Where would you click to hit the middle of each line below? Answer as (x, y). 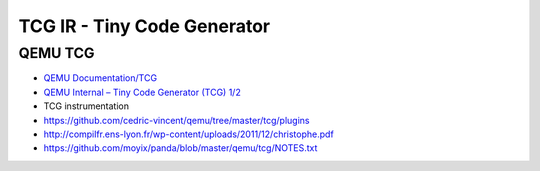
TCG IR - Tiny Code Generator (144, 26)
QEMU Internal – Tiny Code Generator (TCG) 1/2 (142, 92)
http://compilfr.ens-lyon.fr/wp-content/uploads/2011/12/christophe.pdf (188, 134)
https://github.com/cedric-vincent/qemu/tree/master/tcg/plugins (176, 120)
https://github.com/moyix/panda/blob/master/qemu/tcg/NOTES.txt (180, 148)
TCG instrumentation (86, 106)
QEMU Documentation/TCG (100, 78)
